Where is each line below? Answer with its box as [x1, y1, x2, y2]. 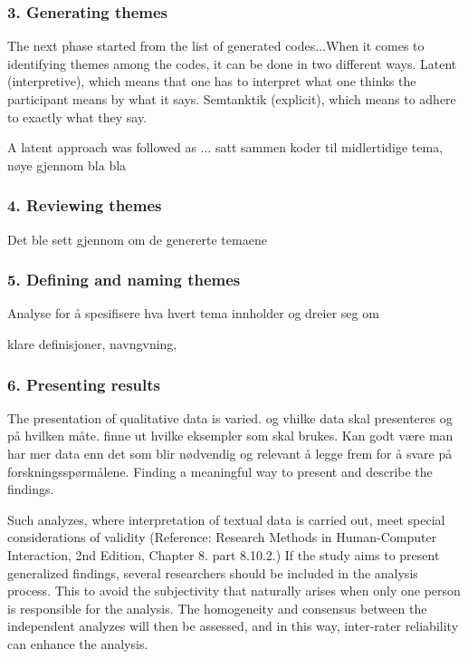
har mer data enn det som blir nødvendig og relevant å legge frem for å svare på [7, 444, 453, 462]
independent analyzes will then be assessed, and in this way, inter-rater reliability [7, 616, 459, 635]
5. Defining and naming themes [7, 268, 241, 291]
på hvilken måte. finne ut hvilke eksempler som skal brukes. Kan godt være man [7, 426, 454, 445]
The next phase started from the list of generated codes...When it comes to [7, 36, 425, 55]
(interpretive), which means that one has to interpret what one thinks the [7, 72, 416, 91]
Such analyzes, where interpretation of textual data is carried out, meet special [7, 509, 445, 528]
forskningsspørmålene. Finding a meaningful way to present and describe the [7, 461, 433, 480]
